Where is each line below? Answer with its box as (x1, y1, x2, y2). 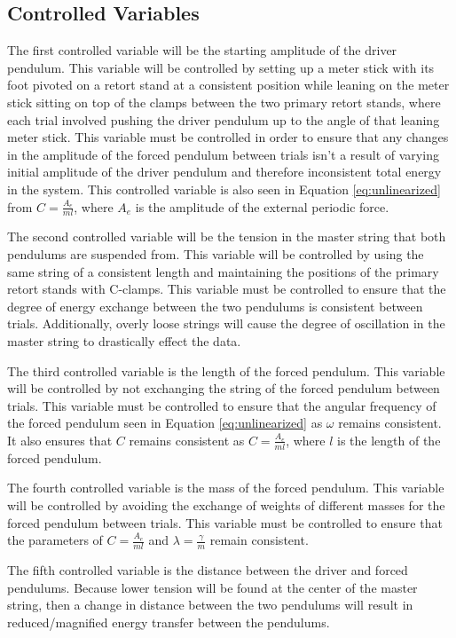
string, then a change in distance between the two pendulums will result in (7, 595, 413, 614)
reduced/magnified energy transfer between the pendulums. (7, 612, 330, 631)
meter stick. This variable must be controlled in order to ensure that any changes (7, 128, 449, 146)
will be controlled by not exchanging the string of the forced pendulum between (7, 379, 440, 398)
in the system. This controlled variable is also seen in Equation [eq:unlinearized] (7, 179, 441, 198)
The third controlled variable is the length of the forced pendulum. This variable (7, 361, 445, 380)
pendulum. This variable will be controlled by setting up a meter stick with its (7, 58, 435, 76)
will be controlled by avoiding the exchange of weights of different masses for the (7, 495, 445, 514)
